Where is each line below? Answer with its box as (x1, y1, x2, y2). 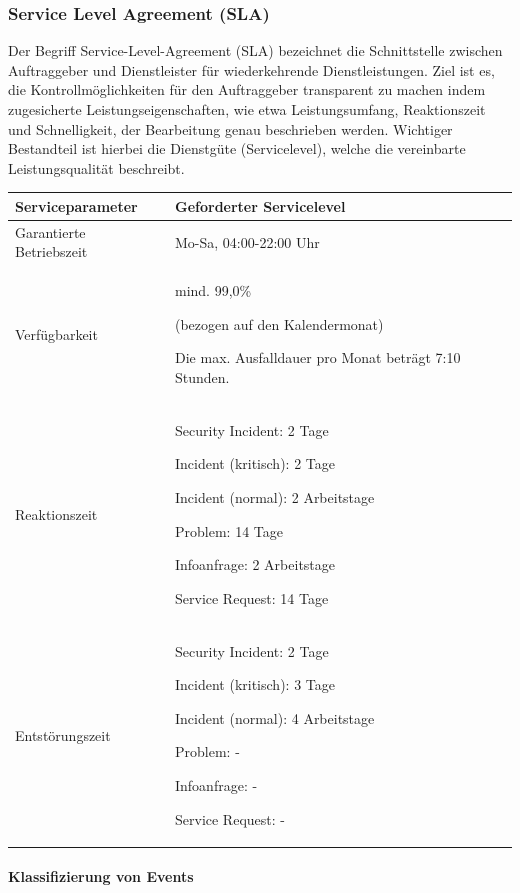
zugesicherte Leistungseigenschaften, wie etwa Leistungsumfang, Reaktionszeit (8, 99, 486, 119)
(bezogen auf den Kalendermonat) (175, 313, 384, 334)
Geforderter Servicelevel (175, 195, 346, 216)
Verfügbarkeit (15, 323, 98, 344)
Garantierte (15, 221, 86, 242)
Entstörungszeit (15, 724, 111, 745)
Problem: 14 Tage (175, 520, 283, 541)
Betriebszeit (15, 241, 88, 262)
